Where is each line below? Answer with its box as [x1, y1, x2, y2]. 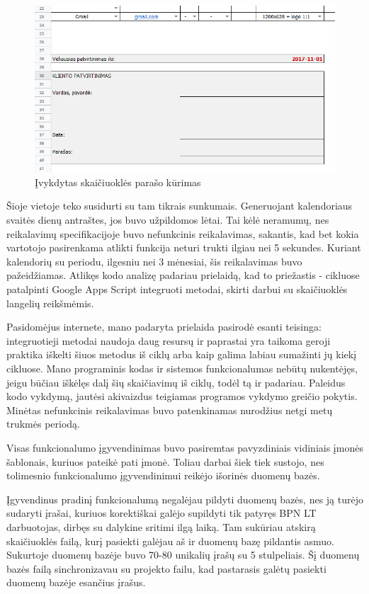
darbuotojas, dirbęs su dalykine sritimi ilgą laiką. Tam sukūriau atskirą [6, 519, 316, 534]
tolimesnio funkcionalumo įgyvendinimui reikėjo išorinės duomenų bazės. [6, 468, 320, 483]
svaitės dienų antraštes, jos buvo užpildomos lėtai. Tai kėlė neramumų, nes [6, 212, 329, 227]
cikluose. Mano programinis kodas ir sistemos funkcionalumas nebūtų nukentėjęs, [6, 361, 358, 376]
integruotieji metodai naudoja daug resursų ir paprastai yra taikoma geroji [6, 333, 331, 348]
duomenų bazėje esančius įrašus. [6, 575, 146, 590]
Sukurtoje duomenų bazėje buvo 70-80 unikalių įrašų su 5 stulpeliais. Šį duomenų [6, 547, 360, 562]
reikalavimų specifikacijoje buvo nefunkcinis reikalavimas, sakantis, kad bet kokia [6, 226, 359, 241]
